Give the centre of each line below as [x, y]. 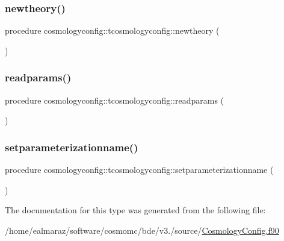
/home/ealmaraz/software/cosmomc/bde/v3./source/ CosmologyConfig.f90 [142, 230]
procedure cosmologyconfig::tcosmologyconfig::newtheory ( [112, 30]
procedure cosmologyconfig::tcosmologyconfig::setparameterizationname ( [139, 170]
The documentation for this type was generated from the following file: [135, 210]
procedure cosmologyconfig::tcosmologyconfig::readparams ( [115, 100]
